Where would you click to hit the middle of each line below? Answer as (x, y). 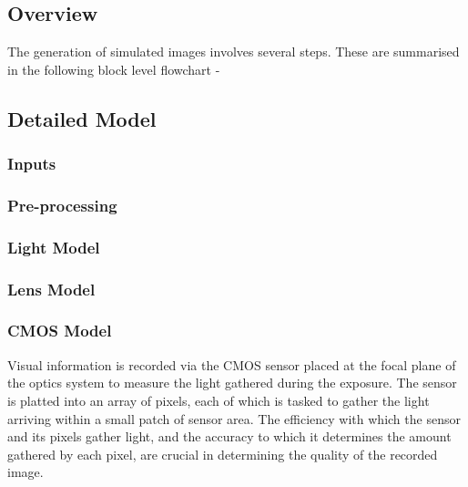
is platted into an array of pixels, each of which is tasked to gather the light (219, 400)
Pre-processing (62, 205)
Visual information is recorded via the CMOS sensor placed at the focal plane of (232, 364)
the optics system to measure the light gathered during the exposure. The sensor (232, 383)
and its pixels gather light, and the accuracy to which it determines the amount (229, 436)
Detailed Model (82, 118)
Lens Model (51, 289)
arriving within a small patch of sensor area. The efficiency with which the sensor (234, 418)
